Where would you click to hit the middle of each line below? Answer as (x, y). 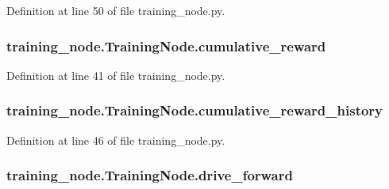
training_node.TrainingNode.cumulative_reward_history (195, 110)
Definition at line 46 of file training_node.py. (116, 140)
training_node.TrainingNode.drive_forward (150, 175)
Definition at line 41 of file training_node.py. (116, 75)
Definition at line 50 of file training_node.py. (116, 10)
